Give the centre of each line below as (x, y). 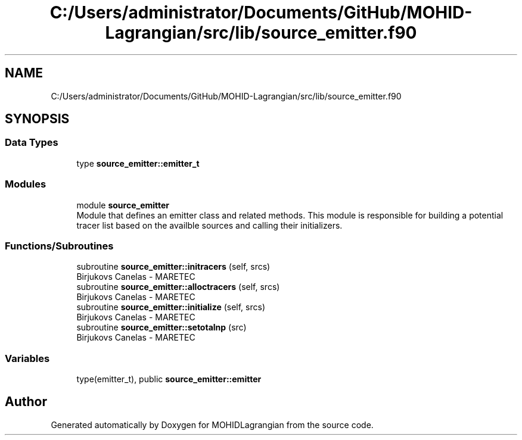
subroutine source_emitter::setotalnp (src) (161, 327)
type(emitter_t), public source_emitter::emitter (169, 379)
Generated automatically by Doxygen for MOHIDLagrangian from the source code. (212, 425)
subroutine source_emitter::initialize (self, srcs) (171, 307)
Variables (27, 358)
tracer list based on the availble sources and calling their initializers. (209, 225)
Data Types (32, 143)
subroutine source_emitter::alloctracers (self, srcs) (178, 287)
